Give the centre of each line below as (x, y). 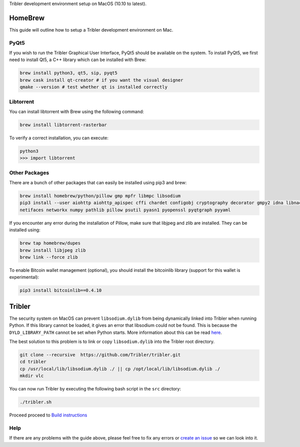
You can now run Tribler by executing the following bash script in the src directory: (95, 389)
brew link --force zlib (49, 257)
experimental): (24, 277)
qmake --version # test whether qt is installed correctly (93, 87)
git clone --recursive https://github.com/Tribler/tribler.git (100, 355)
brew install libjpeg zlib (53, 250)
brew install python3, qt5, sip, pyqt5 (68, 73)
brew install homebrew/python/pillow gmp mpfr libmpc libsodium (100, 196)
